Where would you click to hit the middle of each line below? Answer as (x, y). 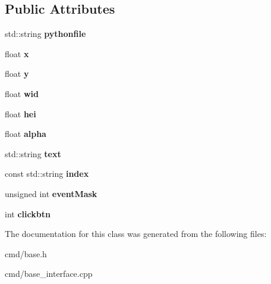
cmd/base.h (26, 253)
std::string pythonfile (45, 34)
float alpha (26, 134)
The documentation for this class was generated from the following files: (136, 234)
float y (17, 74)
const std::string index (47, 174)
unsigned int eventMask (51, 193)
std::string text (33, 153)
